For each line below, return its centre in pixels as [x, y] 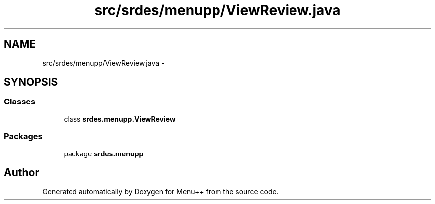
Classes [20, 102]
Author [22, 172]
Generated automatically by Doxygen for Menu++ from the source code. [160, 192]
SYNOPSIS [31, 82]
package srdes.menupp [104, 153]
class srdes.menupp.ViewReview [120, 119]
